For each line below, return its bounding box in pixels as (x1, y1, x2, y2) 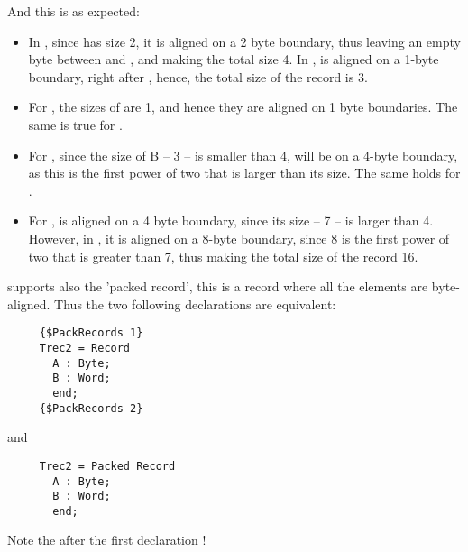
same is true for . (28, 115, 123, 133)
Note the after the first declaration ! (7, 530, 206, 549)
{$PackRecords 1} (39, 327, 143, 340)
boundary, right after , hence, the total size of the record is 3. (28, 67, 368, 86)
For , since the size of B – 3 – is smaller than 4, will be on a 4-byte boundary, (28, 145, 458, 164)
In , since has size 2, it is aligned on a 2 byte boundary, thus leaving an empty (28, 32, 461, 51)
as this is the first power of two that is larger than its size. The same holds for (28, 163, 461, 182)
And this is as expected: (7, 2, 140, 20)
